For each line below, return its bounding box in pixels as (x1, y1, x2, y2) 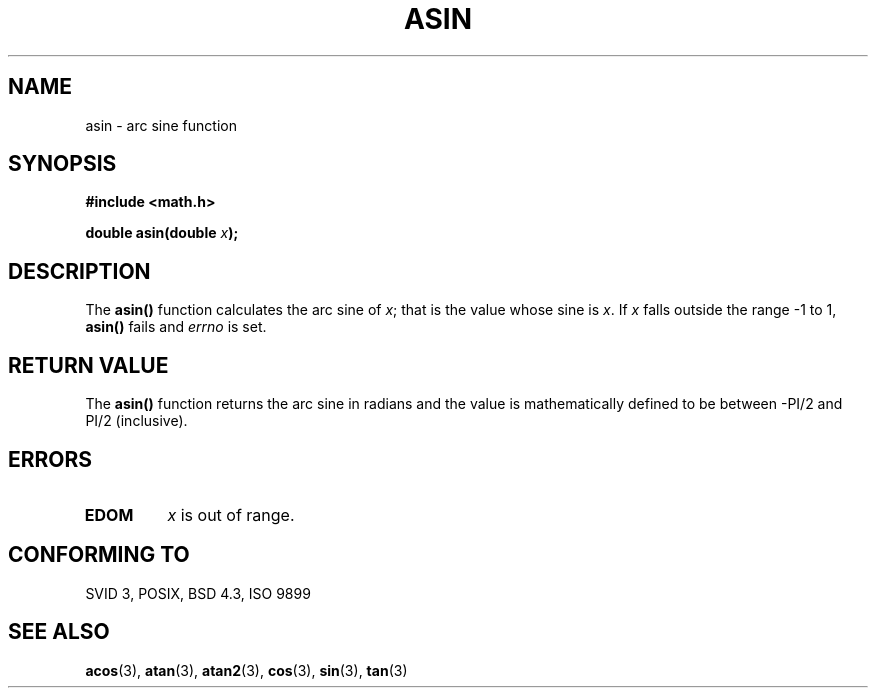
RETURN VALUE (8, 352, 169, 378)
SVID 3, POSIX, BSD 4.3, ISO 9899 (85, 584, 311, 602)
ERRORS (8, 446, 93, 472)
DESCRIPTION (8, 258, 151, 284)
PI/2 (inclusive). (85, 412, 188, 430)
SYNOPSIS (8, 151, 117, 177)
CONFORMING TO (8, 542, 190, 568)
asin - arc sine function (85, 116, 237, 134)
